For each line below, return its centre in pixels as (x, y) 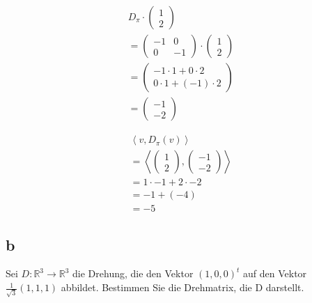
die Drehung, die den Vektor (133, 273)
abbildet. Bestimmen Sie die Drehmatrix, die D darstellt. (182, 287)
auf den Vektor (275, 273)
